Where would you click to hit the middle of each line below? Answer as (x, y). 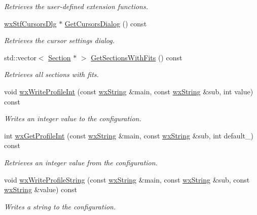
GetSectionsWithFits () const (137, 57)
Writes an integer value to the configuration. (73, 118)
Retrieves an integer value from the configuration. (81, 162)
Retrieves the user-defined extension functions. (76, 6)
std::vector (20, 57)
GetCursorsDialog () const (106, 23)
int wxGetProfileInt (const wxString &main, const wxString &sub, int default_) (129, 135)
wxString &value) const (41, 189)
